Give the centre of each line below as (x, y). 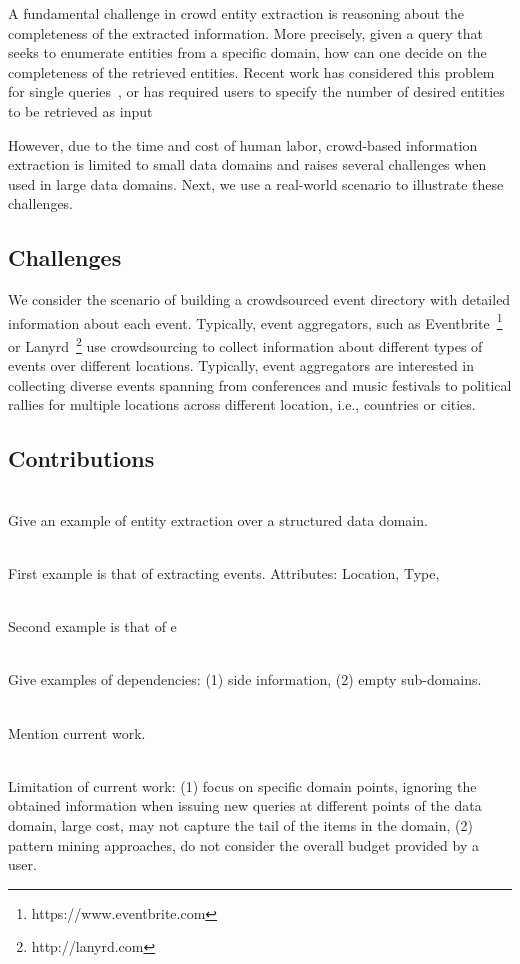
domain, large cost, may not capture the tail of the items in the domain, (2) (240, 824)
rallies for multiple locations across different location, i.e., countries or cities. (242, 404)
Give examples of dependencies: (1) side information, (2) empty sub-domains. (245, 679)
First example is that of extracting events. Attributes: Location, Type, (224, 573)
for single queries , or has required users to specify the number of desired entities (256, 91)
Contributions (81, 458)
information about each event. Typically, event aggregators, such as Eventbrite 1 (255, 321)
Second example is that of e (92, 626)
